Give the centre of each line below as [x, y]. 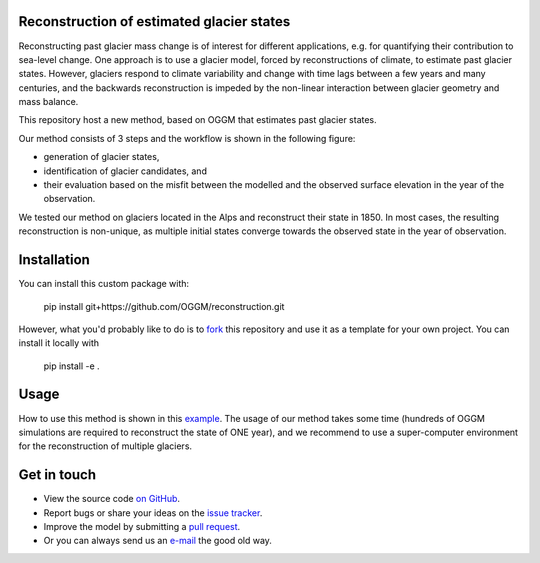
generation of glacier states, [101, 157]
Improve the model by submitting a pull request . [142, 527]
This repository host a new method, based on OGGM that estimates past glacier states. [197, 120]
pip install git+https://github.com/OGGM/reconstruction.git [164, 306]
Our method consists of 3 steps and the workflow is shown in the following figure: [187, 138]
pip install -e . [71, 366]
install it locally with [59, 343]
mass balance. [48, 102]
